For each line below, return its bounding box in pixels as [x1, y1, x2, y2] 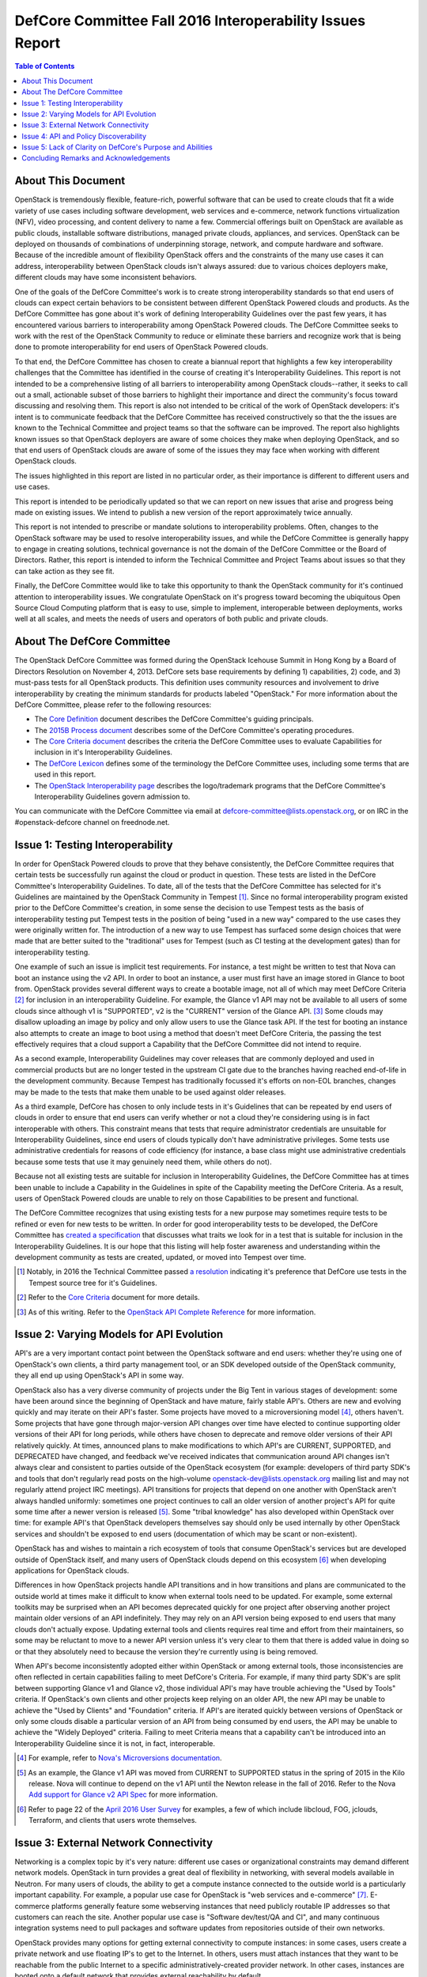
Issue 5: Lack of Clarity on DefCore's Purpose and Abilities [21, 142, 213, 152]
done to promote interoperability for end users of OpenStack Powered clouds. [14, 342, 269, 352]
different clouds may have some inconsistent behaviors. [14, 273, 197, 282]
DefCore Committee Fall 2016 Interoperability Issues [14, 12, 366, 29]
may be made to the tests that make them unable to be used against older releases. [14, 1087, 286, 1097]
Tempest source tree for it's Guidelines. [28, 1278, 157, 1287]
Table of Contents [14, 62, 75, 71]
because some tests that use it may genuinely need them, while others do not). [14, 1157, 272, 1166]
